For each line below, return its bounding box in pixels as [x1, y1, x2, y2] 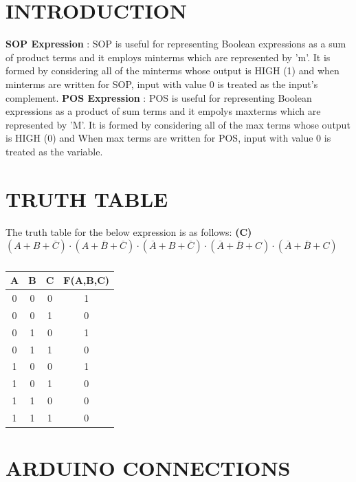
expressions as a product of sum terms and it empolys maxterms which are [5, 104, 321, 118]
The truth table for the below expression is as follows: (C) [5, 224, 252, 239]
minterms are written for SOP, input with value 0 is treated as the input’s [5, 76, 318, 91]
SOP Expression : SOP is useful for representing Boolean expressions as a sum [5, 36, 346, 51]
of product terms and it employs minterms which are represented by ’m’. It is [5, 50, 331, 64]
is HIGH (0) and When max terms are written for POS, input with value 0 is [5, 131, 331, 145]
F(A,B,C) [63, 273, 110, 287]
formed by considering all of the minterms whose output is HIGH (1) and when [5, 63, 340, 78]
